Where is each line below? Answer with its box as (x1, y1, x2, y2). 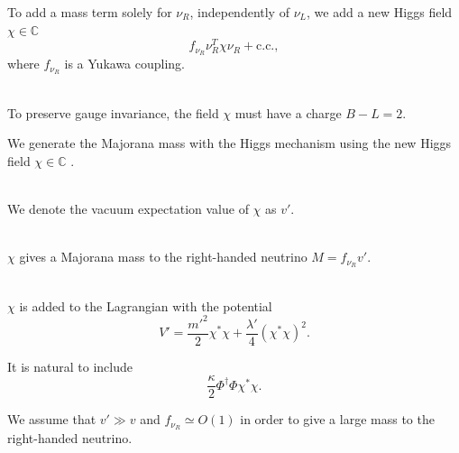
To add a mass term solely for (7, 3, 172, 21)
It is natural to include (7, 356, 133, 375)
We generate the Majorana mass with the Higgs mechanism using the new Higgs (7, 134, 452, 153)
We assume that (7, 410, 96, 429)
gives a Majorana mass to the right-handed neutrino (19, 247, 308, 266)
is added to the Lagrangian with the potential (19, 296, 272, 315)
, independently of (189, 3, 289, 21)
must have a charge (234, 103, 342, 122)
